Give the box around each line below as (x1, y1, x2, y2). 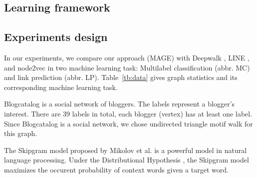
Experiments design (4, 29, 108, 44)
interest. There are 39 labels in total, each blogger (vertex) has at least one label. (4, 108, 253, 118)
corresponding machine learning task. (4, 81, 118, 92)
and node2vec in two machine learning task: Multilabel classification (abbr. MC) (4, 62, 250, 72)
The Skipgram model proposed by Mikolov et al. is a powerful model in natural (4, 144, 247, 155)
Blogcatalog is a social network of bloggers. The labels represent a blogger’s (4, 98, 235, 109)
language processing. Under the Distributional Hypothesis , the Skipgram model (4, 154, 249, 165)
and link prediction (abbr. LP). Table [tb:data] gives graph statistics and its (4, 72, 238, 82)
